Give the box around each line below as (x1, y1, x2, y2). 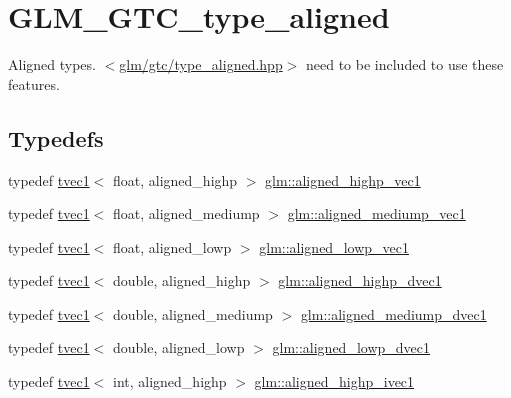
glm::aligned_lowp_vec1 (259, 236, 409, 257)
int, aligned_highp (113, 371, 227, 392)
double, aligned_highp (113, 270, 251, 291)
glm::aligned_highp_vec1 (265, 169, 421, 190)
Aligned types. (8, 54, 96, 75)
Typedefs (8, 122, 104, 153)
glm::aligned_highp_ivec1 (254, 371, 415, 392)
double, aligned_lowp (113, 337, 245, 358)
